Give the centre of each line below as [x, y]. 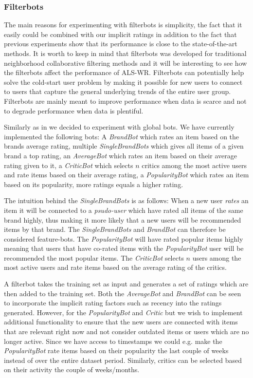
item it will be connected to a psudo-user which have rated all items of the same [124, 210]
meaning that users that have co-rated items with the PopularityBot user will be [124, 248]
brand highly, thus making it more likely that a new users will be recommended [123, 219]
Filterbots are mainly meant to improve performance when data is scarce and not [125, 101]
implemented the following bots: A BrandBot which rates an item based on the [122, 136]
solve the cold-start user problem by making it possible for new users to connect [123, 82]
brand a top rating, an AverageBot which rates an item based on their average [120, 155]
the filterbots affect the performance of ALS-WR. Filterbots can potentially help [124, 72]
